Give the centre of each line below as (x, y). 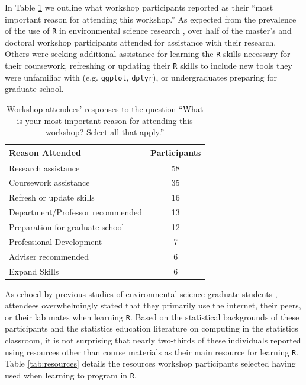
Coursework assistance (49, 182)
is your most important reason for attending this (105, 120)
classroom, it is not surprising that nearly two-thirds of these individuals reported (153, 340)
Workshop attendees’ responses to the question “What (105, 109)
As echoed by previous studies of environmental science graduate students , (141, 293)
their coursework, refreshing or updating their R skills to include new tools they (149, 66)
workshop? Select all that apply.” (105, 132)
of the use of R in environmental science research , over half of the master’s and (148, 31)
